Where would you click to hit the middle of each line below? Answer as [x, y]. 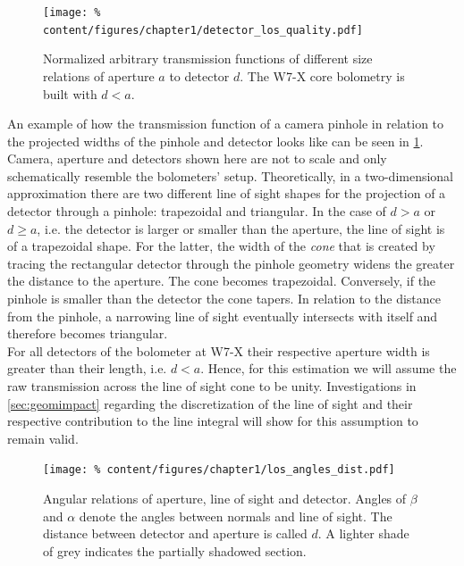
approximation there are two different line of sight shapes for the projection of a [227, 193]
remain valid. [43, 438]
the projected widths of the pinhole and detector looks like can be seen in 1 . [215, 141]
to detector [199, 75]
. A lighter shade [363, 533]
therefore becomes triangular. [88, 333]
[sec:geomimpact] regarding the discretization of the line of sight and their [210, 403]
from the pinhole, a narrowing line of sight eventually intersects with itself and [223, 316]
